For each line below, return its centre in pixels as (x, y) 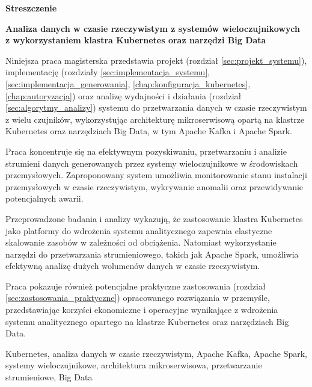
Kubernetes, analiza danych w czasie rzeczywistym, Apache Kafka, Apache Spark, (156, 353)
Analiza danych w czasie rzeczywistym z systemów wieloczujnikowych (153, 28)
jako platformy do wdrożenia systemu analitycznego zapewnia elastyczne (139, 230)
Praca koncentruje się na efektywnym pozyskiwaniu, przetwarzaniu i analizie (146, 151)
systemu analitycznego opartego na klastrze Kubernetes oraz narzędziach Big (147, 321)
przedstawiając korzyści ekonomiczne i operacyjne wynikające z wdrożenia (142, 310)
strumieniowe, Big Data (49, 377)
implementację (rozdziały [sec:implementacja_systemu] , (108, 72)
